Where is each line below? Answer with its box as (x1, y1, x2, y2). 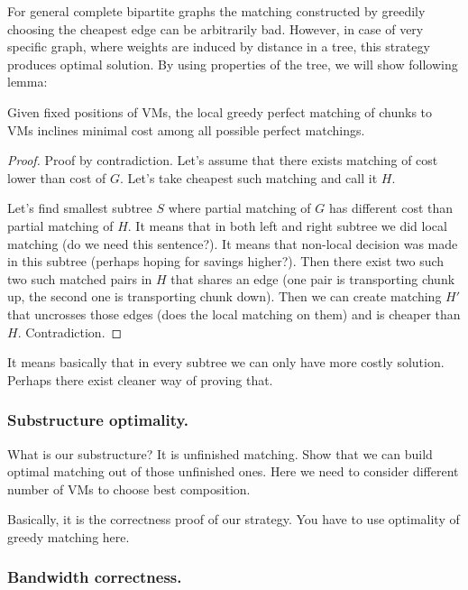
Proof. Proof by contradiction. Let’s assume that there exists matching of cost (7, 151, 438, 170)
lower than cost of (7, 168, 106, 187)
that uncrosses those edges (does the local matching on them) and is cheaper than (7, 304, 461, 323)
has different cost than (329, 198, 454, 217)
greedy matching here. (7, 527, 130, 546)
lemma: (7, 72, 48, 91)
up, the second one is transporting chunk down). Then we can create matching (7, 287, 442, 306)
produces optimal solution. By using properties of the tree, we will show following (7, 54, 458, 73)
